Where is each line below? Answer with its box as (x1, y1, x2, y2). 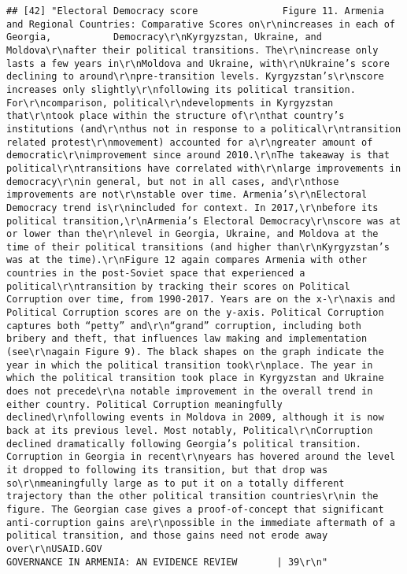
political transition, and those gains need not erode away (6, 530, 328, 542)
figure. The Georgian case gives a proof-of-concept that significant (6, 503, 384, 515)
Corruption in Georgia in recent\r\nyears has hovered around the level (6, 451, 395, 463)
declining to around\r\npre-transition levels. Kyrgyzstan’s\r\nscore (6, 71, 384, 83)
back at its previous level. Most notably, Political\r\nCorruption (6, 425, 373, 436)
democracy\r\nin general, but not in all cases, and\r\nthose (6, 176, 339, 187)
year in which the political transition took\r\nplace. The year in (6, 359, 373, 371)
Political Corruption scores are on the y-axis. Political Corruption (6, 307, 384, 319)
